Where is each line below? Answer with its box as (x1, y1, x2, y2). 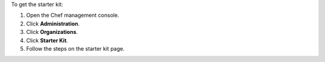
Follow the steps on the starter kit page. (26, 45, 125, 52)
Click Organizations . (26, 29, 78, 36)
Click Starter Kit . (26, 36, 69, 44)
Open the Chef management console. (26, 12, 120, 19)
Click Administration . (26, 20, 80, 27)
